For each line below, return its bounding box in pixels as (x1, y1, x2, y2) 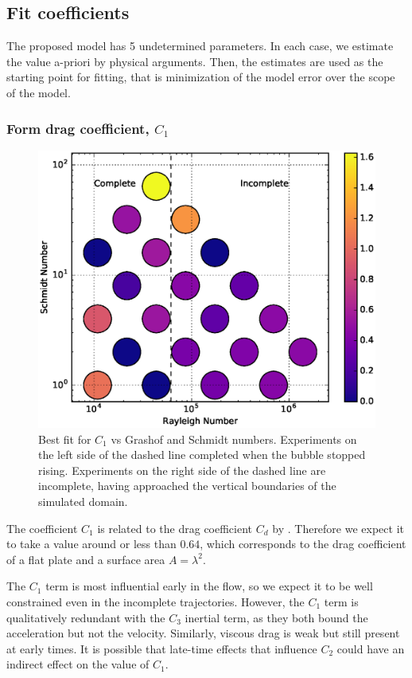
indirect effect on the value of (6, 656, 150, 672)
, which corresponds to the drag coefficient (200, 535, 406, 552)
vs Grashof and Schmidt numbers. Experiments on (111, 430, 357, 447)
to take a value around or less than (6, 535, 177, 552)
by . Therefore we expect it (272, 519, 404, 536)
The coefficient (6, 519, 78, 536)
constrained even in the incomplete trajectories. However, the (6, 593, 305, 609)
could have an (336, 640, 405, 656)
